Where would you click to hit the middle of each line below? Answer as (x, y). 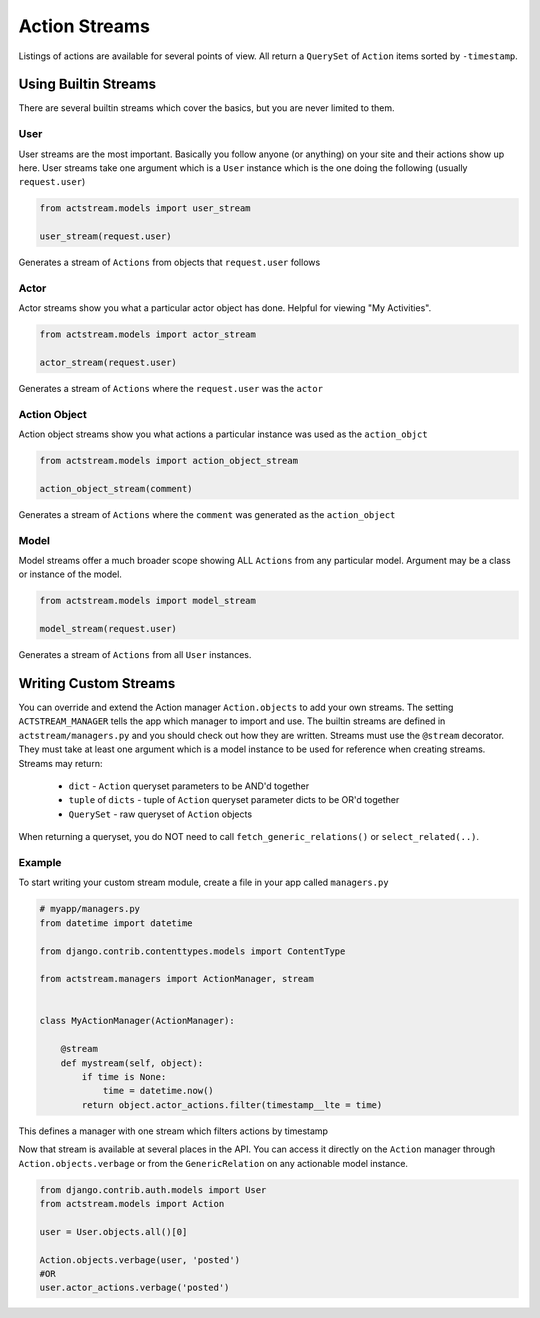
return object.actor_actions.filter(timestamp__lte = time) (232, 1104)
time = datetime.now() (158, 1091)
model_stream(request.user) (108, 629)
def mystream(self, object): (132, 1063)
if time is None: (124, 1077)
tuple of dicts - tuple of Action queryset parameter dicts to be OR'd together (234, 800)
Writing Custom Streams (97, 683)
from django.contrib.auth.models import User (153, 1189)
